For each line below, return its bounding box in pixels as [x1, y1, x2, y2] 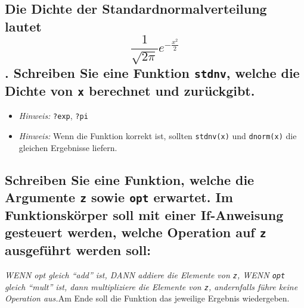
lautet [5, 17, 42, 35]
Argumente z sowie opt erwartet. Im [5, 187, 233, 206]
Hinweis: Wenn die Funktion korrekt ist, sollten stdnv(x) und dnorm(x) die [18, 129, 297, 142]
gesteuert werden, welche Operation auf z [5, 223, 266, 241]
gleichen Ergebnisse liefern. [18, 141, 117, 153]
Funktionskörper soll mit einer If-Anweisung [5, 205, 284, 224]
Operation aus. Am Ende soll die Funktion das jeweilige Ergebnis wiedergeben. [5, 292, 290, 304]
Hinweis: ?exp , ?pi [18, 109, 88, 122]
